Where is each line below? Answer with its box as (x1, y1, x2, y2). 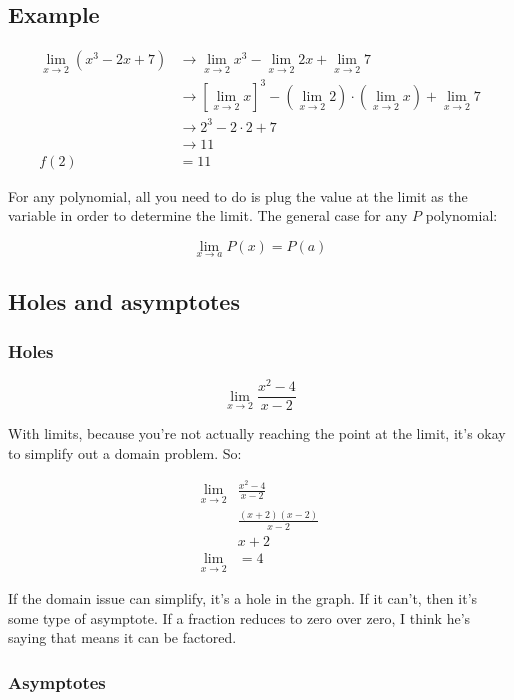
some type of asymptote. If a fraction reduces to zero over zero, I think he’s (8, 607, 471, 628)
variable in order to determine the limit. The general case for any (8, 205, 408, 226)
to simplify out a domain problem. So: (8, 442, 242, 463)
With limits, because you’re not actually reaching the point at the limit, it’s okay (8, 423, 506, 444)
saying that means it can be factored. (8, 627, 237, 648)
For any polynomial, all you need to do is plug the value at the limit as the (8, 185, 468, 206)
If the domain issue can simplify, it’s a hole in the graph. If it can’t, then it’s (8, 588, 478, 609)
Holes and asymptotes (8, 286, 240, 317)
